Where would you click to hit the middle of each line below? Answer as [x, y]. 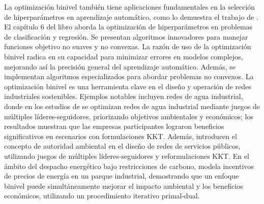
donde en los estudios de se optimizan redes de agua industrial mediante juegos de [132, 106]
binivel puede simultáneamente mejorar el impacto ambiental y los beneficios [124, 185]
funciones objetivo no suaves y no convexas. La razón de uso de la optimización [128, 46]
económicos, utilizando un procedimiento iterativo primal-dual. [102, 196]
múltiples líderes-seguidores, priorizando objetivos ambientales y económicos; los [129, 116]
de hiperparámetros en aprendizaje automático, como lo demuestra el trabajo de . [131, 16]
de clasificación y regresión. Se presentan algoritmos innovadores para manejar [126, 36]
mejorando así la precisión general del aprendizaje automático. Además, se [120, 66]
